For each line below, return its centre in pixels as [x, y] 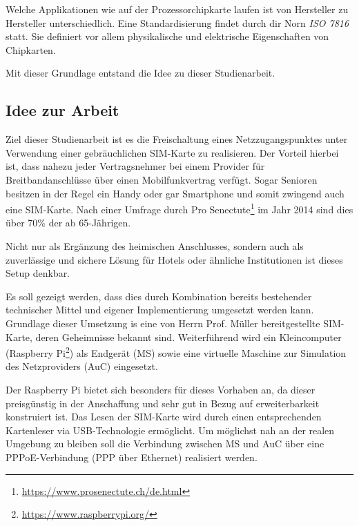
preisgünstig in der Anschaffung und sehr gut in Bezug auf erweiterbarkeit [163, 403]
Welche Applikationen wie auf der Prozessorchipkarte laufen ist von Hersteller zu [177, 9]
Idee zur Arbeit [62, 110]
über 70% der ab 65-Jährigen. [68, 223]
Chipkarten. [31, 49]
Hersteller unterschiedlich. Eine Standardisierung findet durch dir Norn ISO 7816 [177, 22]
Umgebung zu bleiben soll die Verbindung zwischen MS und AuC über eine [165, 444]
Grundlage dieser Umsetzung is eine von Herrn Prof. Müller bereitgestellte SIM [173, 323]
